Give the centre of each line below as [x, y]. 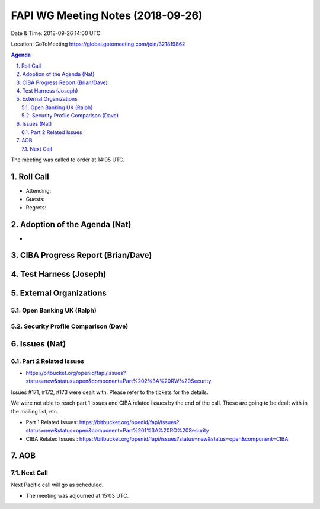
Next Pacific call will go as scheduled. [57, 485]
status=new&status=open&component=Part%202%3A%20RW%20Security [119, 381]
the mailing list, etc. [35, 411]
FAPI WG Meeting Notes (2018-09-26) [107, 15]
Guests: [35, 199]
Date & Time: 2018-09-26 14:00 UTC [56, 33]
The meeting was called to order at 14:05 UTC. [68, 160]
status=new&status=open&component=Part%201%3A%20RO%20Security [118, 431]
